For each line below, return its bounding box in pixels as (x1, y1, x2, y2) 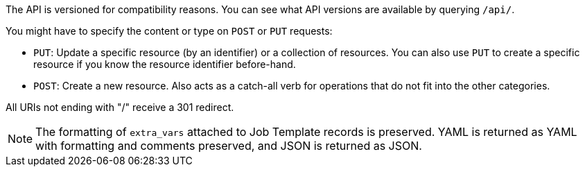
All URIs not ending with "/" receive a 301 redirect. (6, 101, 234, 113)
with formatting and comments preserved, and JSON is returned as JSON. (35, 139, 422, 153)
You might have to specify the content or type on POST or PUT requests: (6, 25, 333, 37)
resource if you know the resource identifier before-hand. (33, 58, 296, 70)
